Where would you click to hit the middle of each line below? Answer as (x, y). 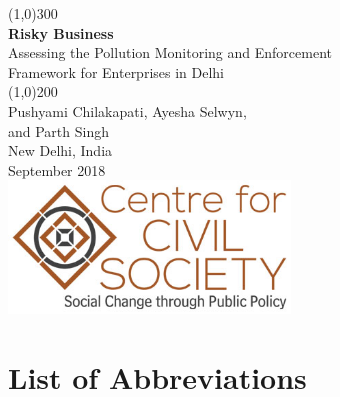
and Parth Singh (58, 130)
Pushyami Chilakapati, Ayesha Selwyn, (127, 110)
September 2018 (57, 169)
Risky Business (61, 32)
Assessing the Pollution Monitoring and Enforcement (170, 52)
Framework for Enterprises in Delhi (116, 71)
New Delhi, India (60, 150)
